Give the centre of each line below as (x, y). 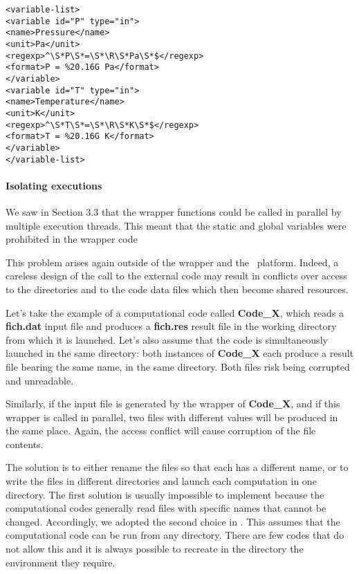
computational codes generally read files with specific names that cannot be (166, 508)
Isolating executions (54, 185)
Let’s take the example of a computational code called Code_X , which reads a (175, 312)
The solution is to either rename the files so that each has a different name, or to (177, 467)
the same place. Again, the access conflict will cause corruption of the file (161, 430)
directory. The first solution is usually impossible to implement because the (165, 494)
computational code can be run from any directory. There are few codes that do (175, 535)
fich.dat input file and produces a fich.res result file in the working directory (171, 326)
